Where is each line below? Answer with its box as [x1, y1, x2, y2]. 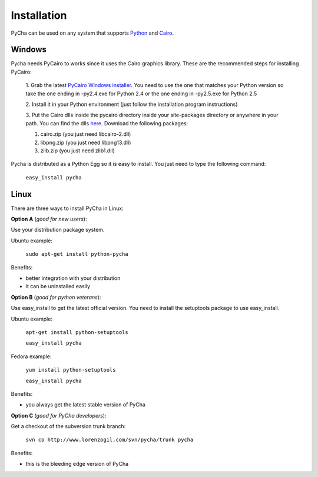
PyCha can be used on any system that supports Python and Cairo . [11, 29, 174, 36]
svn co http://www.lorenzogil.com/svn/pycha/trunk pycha [25, 436, 194, 443]
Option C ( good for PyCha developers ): [11, 412, 107, 419]
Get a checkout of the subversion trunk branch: [11, 423, 126, 430]
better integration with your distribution [25, 275, 121, 282]
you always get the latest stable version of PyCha [25, 401, 145, 408]
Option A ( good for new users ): [11, 215, 87, 223]
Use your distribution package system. [11, 226, 105, 234]
